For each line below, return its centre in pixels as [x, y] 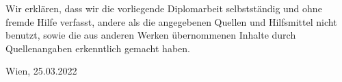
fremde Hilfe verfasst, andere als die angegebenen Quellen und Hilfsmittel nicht [171, 21]
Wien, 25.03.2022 [41, 71]
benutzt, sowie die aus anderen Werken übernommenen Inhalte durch [151, 35]
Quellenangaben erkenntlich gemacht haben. [98, 48]
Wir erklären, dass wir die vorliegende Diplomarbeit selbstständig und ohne [164, 8]
